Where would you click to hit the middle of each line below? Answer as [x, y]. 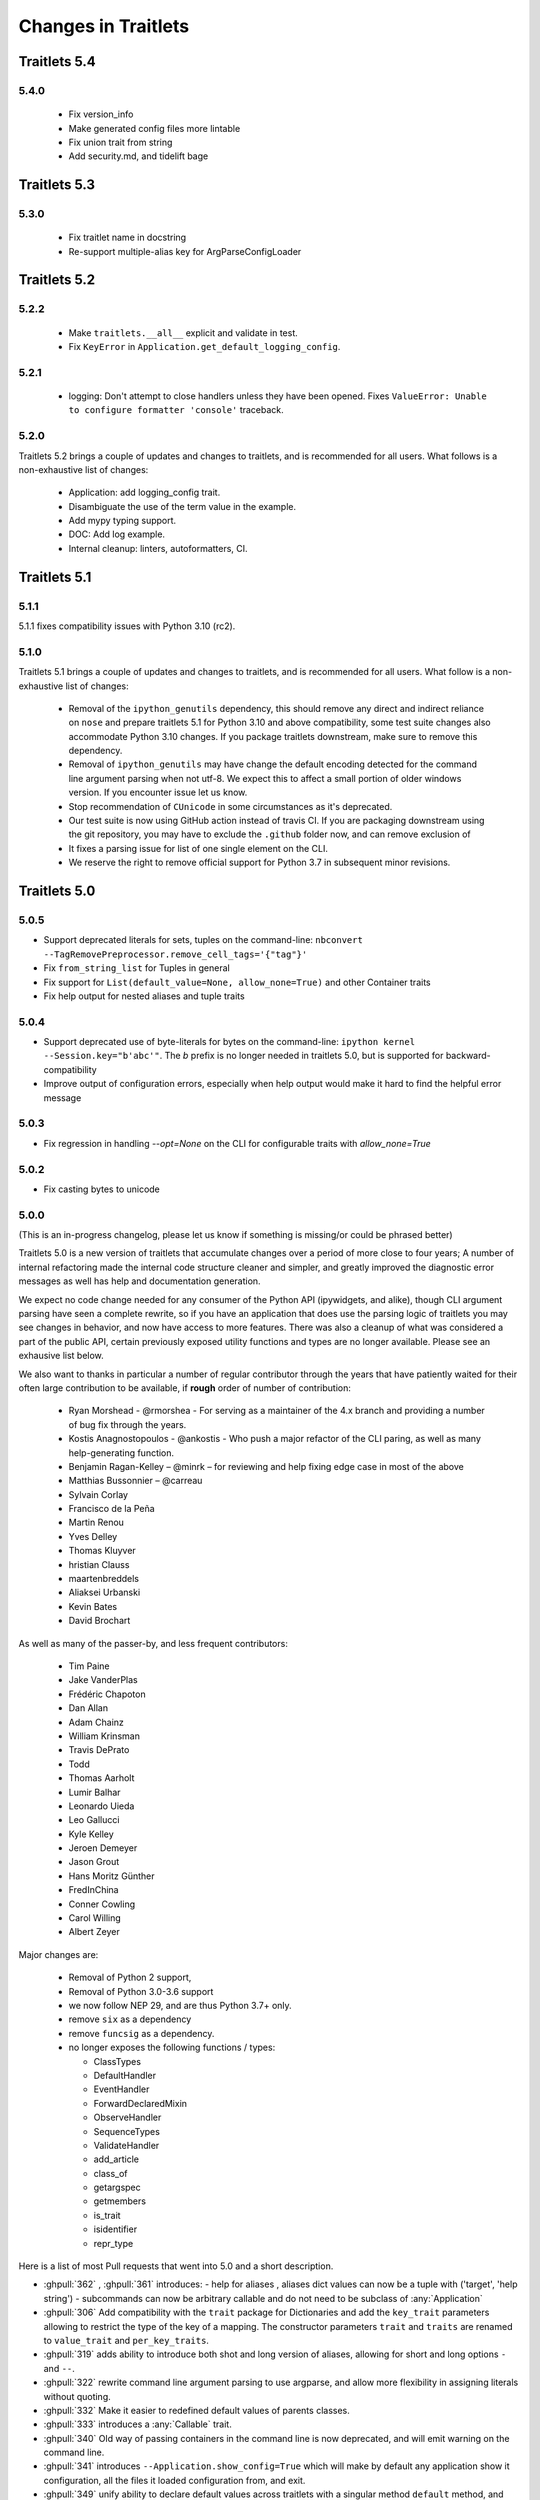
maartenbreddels [104, 1579]
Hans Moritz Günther [111, 1876]
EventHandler [121, 2089]
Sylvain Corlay [98, 1494]
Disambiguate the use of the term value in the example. [182, 506]
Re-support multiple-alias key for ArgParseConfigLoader [185, 251]
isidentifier [115, 2229]
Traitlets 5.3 [56, 185]
